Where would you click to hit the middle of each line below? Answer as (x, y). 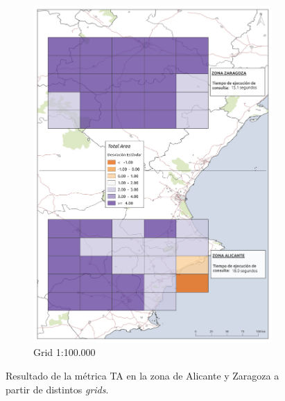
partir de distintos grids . (57, 389)
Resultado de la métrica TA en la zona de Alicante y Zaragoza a (142, 375)
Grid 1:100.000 (64, 352)
